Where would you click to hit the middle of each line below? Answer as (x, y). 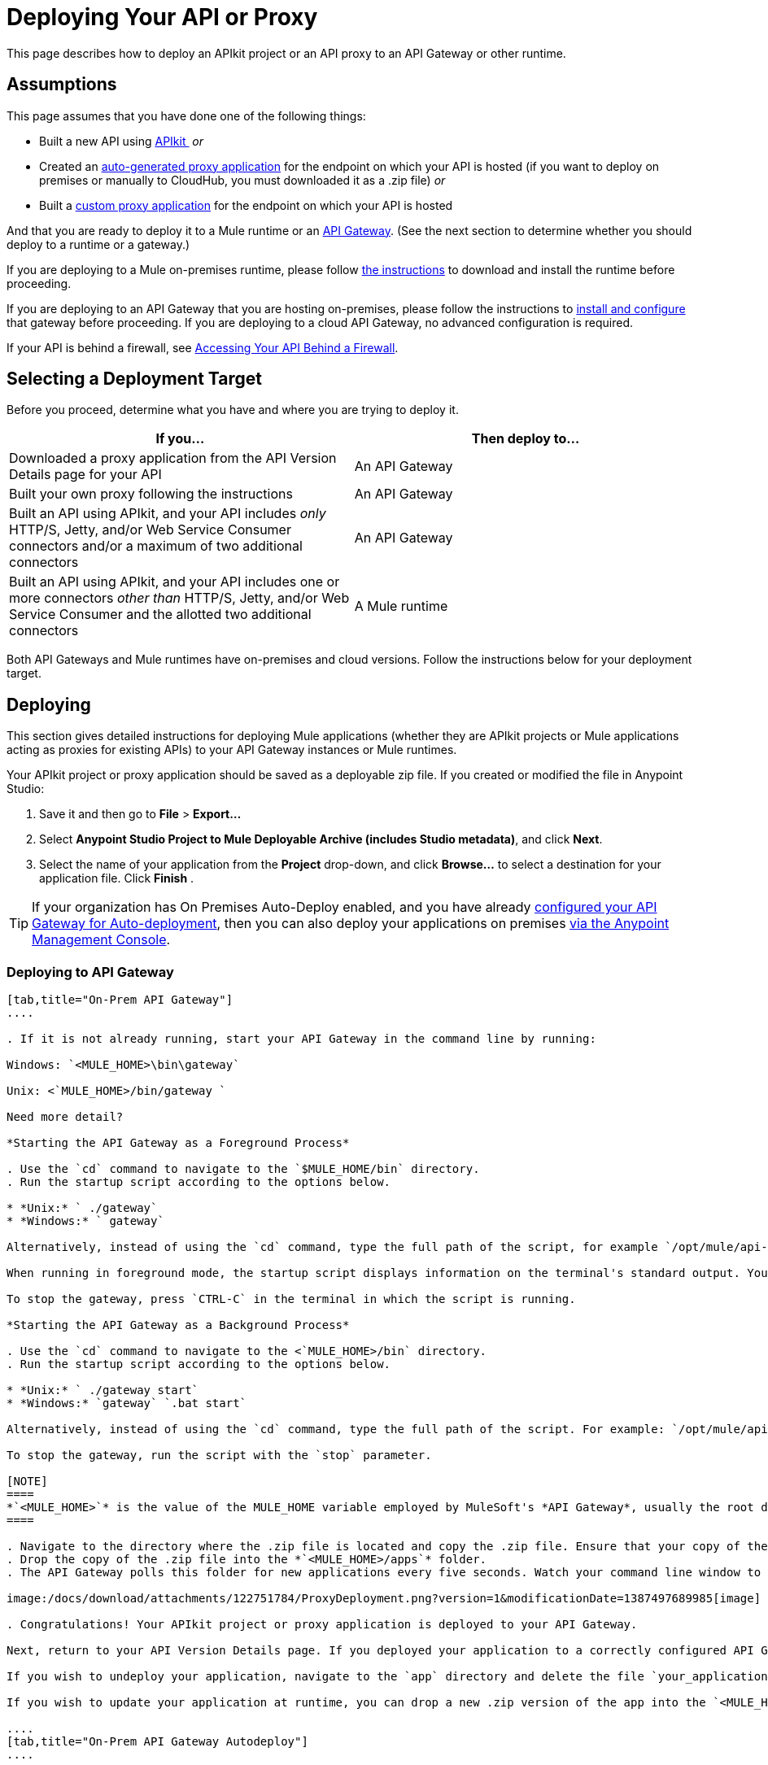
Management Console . (101, 940)
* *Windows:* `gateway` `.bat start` (127, 1403)
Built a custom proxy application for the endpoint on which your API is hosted (246, 205)
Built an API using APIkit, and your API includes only (168, 514)
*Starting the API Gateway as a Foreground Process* (178, 1143)
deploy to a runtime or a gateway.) (98, 244)
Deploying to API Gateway (90, 972)
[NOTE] (27, 1482)
